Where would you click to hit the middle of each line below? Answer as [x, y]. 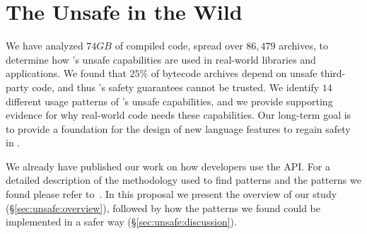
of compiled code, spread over [179, 46]
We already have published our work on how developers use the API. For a [168, 166]
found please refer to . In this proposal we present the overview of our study [171, 194]
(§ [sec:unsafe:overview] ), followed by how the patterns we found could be [163, 207]
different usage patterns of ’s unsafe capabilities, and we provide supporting [169, 101]
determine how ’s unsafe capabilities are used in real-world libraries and [161, 59]
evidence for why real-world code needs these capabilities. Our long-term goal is [179, 115]
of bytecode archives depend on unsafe [234, 73]
